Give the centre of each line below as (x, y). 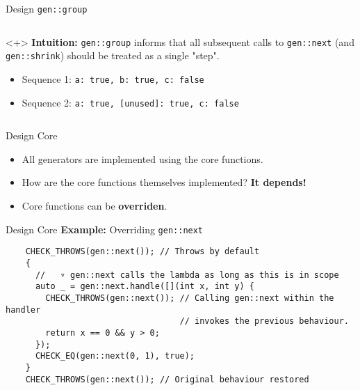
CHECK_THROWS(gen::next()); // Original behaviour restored (167, 379)
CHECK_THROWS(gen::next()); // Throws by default (142, 252)
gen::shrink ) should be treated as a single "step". (113, 55)
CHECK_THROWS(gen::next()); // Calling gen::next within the (190, 298)
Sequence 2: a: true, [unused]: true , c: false (130, 102)
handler (23, 310)
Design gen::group (47, 8)
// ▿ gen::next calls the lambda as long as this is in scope (187, 275)
